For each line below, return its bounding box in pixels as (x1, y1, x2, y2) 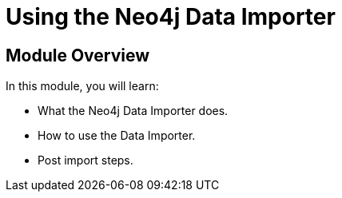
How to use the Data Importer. (38, 129, 196, 143)
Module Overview (6, 45, 150, 65)
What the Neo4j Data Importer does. (38, 104, 229, 118)
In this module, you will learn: (6, 79, 159, 93)
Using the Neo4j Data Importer (6, 3, 336, 30)
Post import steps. (38, 153, 133, 168)
